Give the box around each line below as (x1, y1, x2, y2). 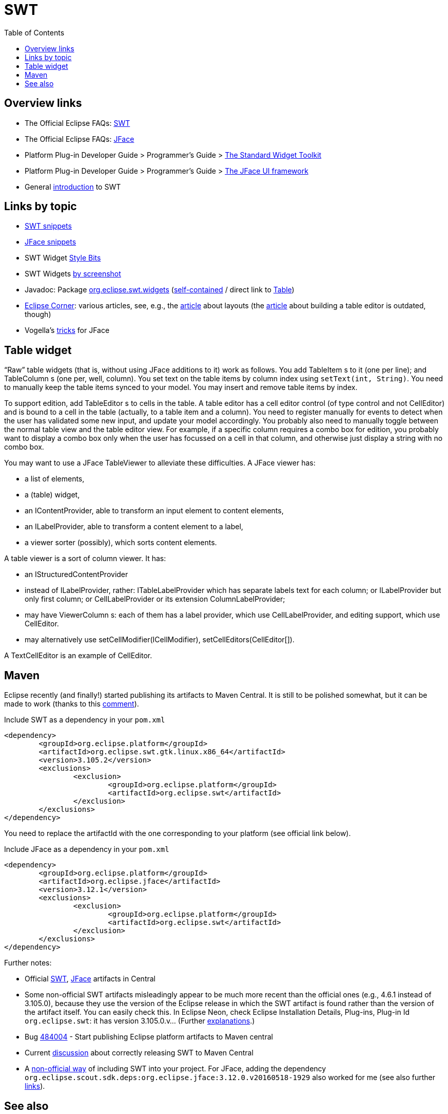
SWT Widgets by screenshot (25, 269, 121, 278)
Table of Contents (4, 28, 65, 37)
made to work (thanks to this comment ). (4, 699, 139, 709)
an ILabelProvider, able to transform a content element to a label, (25, 522, 243, 531)
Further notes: (4, 958, 52, 968)
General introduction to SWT (25, 182, 121, 191)
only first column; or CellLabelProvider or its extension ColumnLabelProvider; (25, 595, 285, 604)
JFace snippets (25, 237, 76, 247)
